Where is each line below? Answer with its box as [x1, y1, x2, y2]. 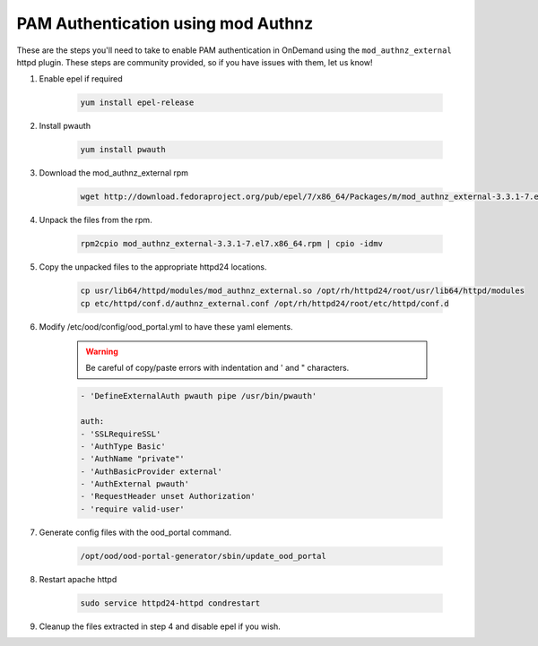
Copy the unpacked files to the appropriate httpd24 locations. [39, 262, 267, 272]
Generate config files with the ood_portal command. [39, 527, 232, 538]
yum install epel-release [80, 98, 195, 108]
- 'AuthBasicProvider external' [80, 466, 223, 477]
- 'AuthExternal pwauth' [80, 479, 190, 489]
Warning [85, 346, 118, 357]
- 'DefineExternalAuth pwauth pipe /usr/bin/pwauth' [80, 391, 317, 401]
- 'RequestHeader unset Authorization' [80, 491, 256, 502]
